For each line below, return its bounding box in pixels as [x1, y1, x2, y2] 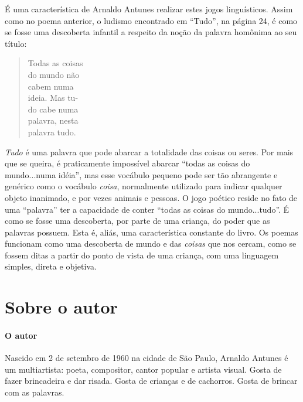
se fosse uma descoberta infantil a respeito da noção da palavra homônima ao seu [5, 26, 297, 38]
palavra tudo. [28, 125, 76, 138]
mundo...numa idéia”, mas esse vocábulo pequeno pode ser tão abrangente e [5, 168, 278, 180]
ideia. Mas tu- [28, 91, 79, 104]
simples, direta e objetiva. [5, 260, 97, 272]
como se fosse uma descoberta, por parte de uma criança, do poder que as [5, 214, 270, 227]
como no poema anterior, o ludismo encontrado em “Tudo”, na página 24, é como [5, 14, 298, 26]
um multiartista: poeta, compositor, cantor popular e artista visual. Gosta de [5, 363, 282, 375]
